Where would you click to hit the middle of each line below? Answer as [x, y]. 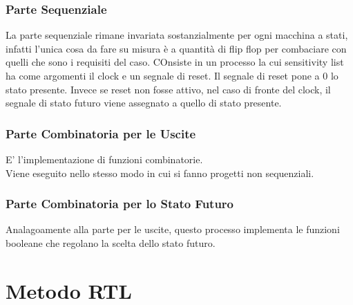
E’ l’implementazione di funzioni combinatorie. [104, 159]
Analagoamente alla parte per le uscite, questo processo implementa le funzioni [173, 229]
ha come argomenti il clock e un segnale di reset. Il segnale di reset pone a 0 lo [172, 75]
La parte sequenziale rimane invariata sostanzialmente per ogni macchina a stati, [177, 35]
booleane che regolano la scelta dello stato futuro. [111, 243]
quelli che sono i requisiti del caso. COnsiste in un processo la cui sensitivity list [175, 62]
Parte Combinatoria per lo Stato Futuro [120, 204]
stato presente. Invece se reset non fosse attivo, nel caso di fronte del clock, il [168, 89]
